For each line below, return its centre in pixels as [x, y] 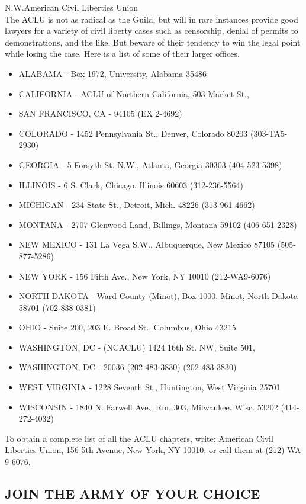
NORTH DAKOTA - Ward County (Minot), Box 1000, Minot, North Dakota [158, 296]
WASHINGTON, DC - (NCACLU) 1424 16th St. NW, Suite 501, [137, 347]
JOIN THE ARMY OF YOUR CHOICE [133, 494]
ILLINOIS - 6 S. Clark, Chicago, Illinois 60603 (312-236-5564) [131, 184]
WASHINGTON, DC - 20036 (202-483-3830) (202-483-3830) [128, 367]
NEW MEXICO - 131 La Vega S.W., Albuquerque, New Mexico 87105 [147, 244]
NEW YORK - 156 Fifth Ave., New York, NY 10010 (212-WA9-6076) [145, 276]
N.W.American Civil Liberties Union [72, 7]
